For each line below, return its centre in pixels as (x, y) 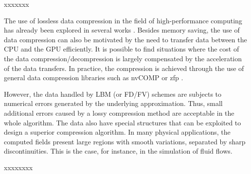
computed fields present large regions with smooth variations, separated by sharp (125, 141)
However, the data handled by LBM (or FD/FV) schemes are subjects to (113, 94)
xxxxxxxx (18, 167)
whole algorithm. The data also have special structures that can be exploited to (123, 122)
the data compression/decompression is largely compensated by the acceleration (123, 58)
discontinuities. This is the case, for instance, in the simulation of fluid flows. (118, 151)
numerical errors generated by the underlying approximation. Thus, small (113, 103)
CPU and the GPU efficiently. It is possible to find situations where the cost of (122, 49)
